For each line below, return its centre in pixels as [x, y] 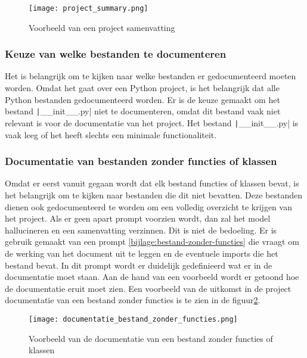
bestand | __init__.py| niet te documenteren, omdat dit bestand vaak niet [143, 111]
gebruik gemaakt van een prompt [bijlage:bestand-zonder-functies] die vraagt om [152, 242]
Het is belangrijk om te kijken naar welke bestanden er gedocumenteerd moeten [151, 76]
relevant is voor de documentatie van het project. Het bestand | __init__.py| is [152, 122]
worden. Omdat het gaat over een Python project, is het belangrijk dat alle [142, 88]
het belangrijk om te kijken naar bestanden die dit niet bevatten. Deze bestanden [153, 194]
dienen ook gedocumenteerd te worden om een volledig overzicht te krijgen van [148, 206]
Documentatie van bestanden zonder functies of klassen [141, 161]
